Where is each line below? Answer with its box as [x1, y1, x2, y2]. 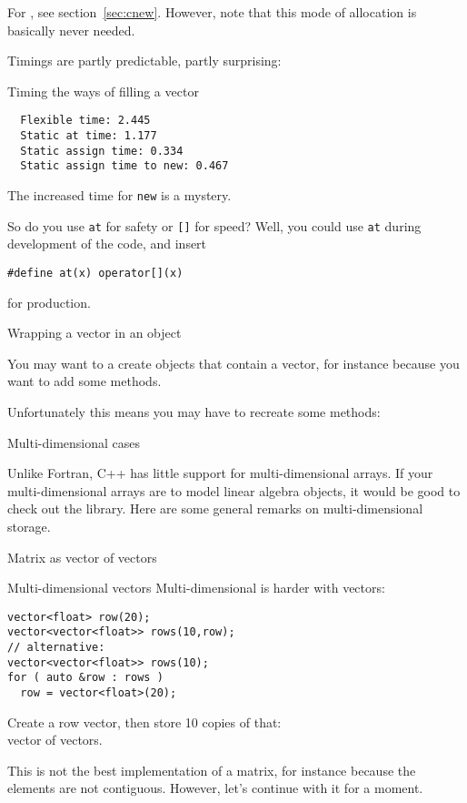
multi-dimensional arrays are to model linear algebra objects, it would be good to [7, 481, 461, 500]
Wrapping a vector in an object [7, 323, 182, 342]
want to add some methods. [7, 371, 162, 391]
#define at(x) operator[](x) [7, 266, 184, 280]
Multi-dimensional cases [7, 432, 141, 452]
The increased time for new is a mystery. [7, 186, 232, 204]
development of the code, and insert [7, 234, 207, 253]
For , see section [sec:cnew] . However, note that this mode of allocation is [7, 3, 417, 21]
